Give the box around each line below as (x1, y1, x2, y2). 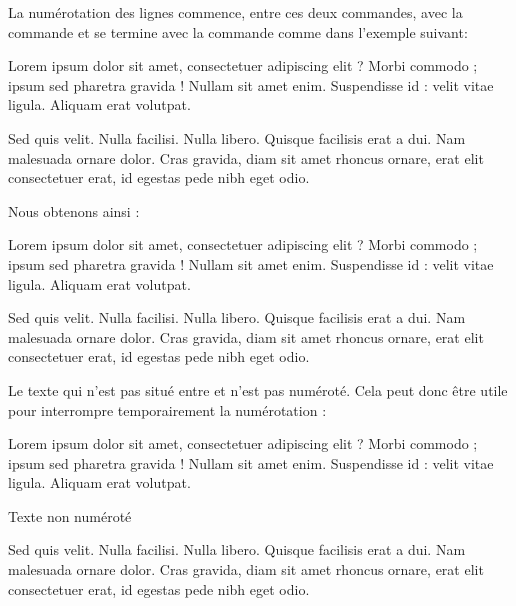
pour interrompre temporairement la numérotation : (8, 399, 327, 420)
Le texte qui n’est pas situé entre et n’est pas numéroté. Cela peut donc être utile (8, 379, 508, 400)
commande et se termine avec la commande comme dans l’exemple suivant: (8, 21, 468, 42)
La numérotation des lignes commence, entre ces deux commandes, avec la (8, 2, 463, 22)
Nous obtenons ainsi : (8, 200, 140, 221)
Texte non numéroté (8, 505, 132, 526)
